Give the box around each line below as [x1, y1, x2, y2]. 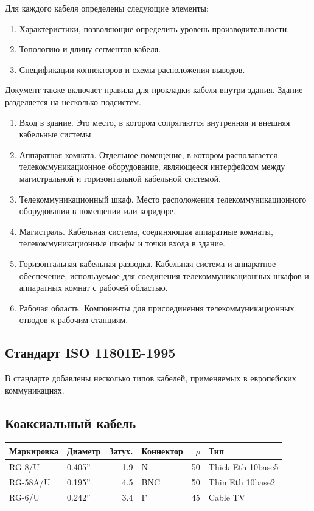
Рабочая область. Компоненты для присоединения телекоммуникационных [19, 301, 295, 314]
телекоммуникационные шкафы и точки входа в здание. [19, 237, 226, 249]
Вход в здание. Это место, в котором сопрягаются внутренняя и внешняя [19, 116, 290, 128]
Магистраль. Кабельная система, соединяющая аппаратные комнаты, [19, 224, 273, 237]
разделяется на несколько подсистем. [5, 95, 141, 108]
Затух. [109, 444, 133, 457]
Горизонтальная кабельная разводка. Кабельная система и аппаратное [19, 257, 276, 269]
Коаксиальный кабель [5, 413, 136, 432]
